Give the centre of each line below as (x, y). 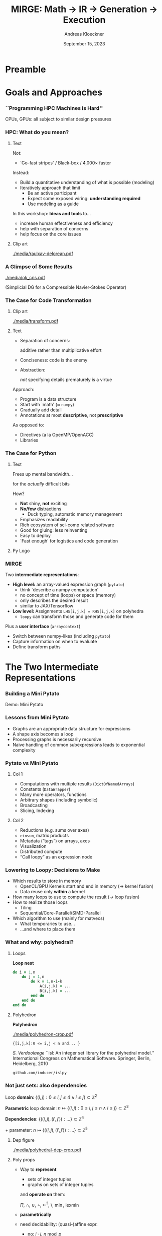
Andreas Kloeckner (84, 34)
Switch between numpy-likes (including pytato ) (61, 636)
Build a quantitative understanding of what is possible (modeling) (87, 182)
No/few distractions (41, 509)
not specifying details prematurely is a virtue (66, 380)
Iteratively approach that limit (50, 188)
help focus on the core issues (50, 234)
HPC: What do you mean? (37, 132)
